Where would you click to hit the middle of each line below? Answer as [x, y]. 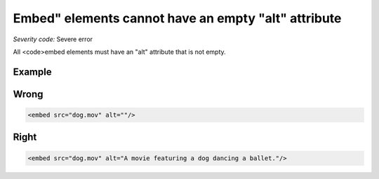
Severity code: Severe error [53, 39]
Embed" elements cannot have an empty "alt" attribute [177, 18]
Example [32, 72]
